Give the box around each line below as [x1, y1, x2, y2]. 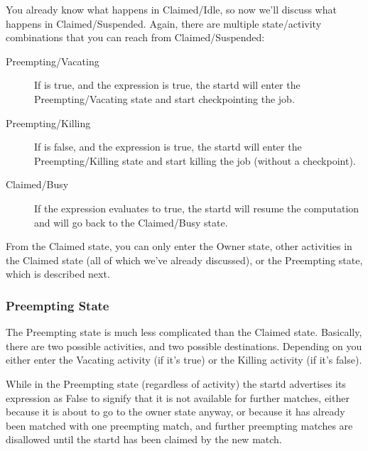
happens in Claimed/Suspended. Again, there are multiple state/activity [6, 16, 322, 31]
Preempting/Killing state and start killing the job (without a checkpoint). [34, 153, 356, 168]
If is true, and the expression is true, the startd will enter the [34, 77, 301, 92]
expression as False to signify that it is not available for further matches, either [6, 390, 350, 405]
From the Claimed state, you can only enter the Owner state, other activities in [6, 239, 352, 254]
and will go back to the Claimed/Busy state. [34, 214, 228, 229]
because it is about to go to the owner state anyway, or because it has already [6, 404, 345, 419]
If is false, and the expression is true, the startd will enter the [34, 139, 302, 154]
